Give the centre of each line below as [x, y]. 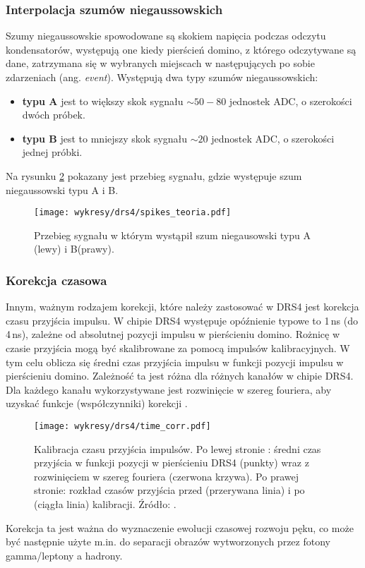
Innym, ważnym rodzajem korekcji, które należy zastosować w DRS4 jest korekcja [182, 307]
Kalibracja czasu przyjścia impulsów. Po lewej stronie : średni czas [178, 448]
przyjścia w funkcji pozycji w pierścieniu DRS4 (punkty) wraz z [172, 463]
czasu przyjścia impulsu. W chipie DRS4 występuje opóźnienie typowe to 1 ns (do [182, 320]
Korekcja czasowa [56, 280]
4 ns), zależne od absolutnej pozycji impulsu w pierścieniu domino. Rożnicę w [173, 334]
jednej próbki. [52, 152]
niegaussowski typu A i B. [62, 189]
